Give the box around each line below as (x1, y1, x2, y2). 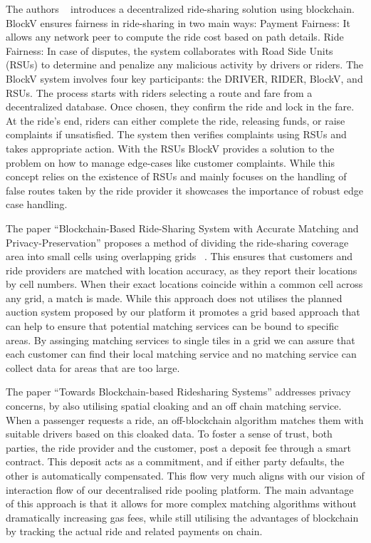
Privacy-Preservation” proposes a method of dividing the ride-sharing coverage (6, 234, 349, 249)
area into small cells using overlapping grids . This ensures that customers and (6, 249, 352, 264)
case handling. (6, 197, 68, 212)
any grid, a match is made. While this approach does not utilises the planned (6, 290, 343, 305)
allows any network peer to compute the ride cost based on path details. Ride (6, 29, 344, 44)
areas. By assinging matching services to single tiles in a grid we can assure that (6, 332, 355, 347)
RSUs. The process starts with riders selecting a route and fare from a (6, 85, 313, 100)
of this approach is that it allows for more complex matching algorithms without (6, 496, 357, 511)
